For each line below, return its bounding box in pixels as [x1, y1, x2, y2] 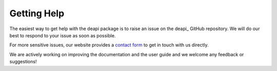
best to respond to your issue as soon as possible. [9, 32, 116, 38]
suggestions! [9, 59, 37, 65]
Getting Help [9, 8, 65, 19]
